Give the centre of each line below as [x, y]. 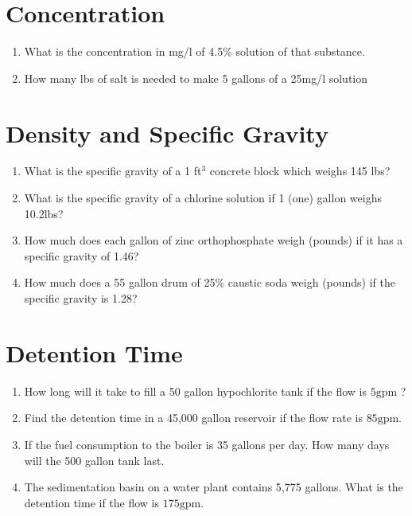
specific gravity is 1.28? [81, 298]
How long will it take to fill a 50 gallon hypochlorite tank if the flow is [196, 391]
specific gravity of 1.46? [82, 255]
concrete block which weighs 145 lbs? [300, 171]
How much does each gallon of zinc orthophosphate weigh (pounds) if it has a [214, 240]
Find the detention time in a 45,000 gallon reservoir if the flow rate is [193, 418]
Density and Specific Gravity [167, 133]
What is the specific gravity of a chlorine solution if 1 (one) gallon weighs [203, 198]
